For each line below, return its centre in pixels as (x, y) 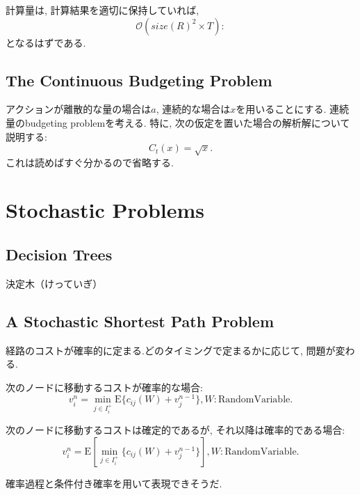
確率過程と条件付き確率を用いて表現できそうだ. (114, 483)
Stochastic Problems (105, 210)
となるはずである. (46, 42)
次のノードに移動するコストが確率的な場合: (104, 387)
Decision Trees (59, 254)
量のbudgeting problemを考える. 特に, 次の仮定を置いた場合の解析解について (178, 122)
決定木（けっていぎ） (54, 283)
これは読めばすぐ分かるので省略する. (90, 162)
